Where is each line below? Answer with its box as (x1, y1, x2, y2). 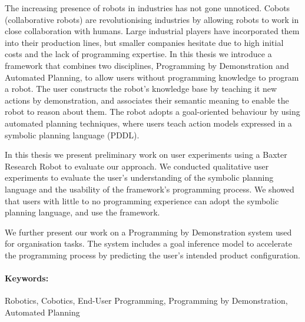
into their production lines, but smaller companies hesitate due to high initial (5, 36, 284, 48)
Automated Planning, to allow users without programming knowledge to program (5, 71, 299, 83)
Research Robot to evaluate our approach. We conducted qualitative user (5, 160, 269, 172)
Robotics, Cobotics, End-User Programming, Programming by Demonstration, (5, 294, 288, 307)
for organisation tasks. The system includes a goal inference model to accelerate (5, 237, 292, 250)
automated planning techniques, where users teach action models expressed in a (5, 117, 292, 129)
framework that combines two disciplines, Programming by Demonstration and (5, 59, 289, 71)
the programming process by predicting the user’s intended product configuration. (5, 248, 300, 261)
